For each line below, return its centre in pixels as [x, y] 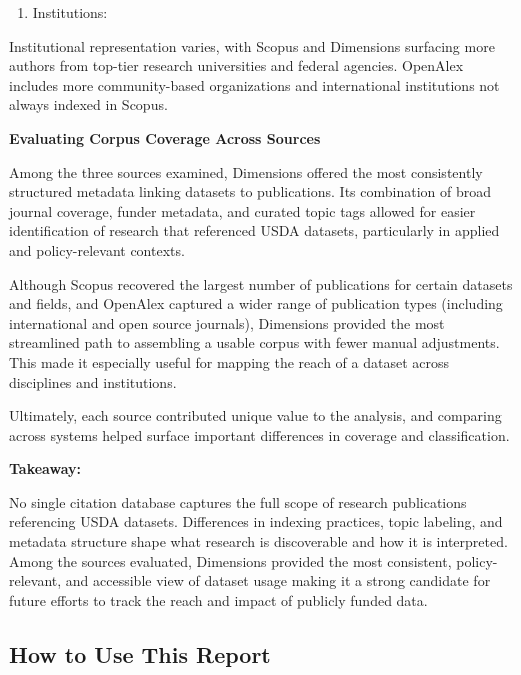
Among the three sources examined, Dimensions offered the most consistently [246, 171]
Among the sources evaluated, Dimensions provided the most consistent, [230, 560]
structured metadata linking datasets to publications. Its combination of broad [250, 191]
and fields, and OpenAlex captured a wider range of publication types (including [256, 303]
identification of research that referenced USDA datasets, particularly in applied [254, 230]
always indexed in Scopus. [88, 104]
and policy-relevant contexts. [97, 249]
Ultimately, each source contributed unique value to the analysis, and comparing [255, 415]
